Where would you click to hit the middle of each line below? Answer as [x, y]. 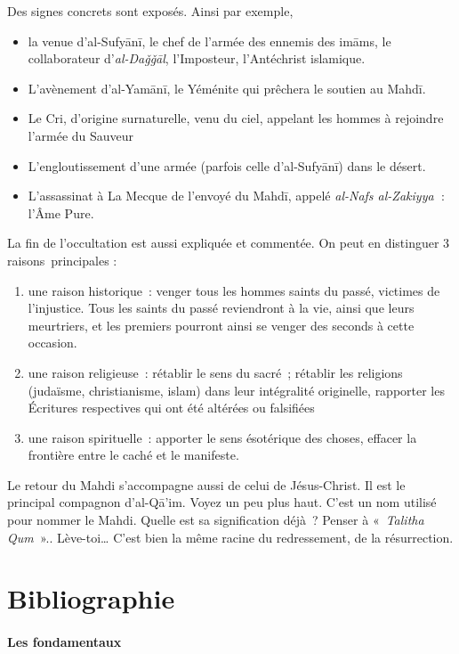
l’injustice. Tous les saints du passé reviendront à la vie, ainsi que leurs [221, 308]
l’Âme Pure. [61, 213]
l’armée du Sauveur [81, 135]
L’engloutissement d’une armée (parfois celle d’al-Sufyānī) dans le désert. [227, 165]
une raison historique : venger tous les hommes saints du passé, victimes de [234, 290]
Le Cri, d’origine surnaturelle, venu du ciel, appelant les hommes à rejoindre [236, 118]
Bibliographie [91, 598]
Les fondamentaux [64, 642]
